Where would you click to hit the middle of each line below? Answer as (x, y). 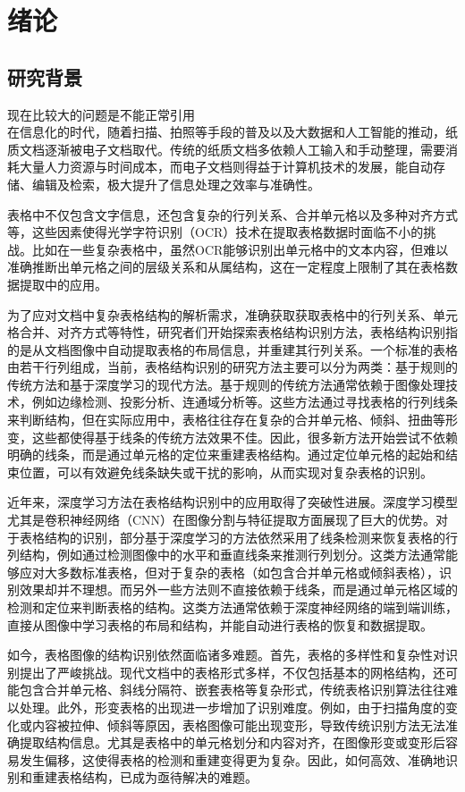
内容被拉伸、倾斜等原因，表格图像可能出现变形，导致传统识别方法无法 (238, 725)
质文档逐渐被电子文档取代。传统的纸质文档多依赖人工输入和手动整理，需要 (226, 149)
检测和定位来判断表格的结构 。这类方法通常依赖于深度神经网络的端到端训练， (232, 607)
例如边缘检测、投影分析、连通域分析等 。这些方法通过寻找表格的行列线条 (245, 402)
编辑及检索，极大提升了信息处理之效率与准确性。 (176, 184)
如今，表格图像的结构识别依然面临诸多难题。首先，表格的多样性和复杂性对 (226, 655)
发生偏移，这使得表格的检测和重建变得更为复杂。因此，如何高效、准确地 (232, 759)
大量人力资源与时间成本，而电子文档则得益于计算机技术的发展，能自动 (226, 167)
